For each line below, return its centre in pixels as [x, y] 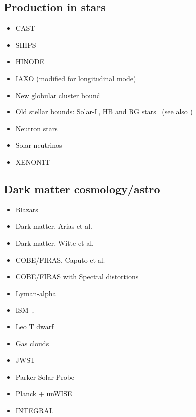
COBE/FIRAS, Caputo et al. [60, 260]
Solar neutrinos [39, 145]
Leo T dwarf [35, 326]
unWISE [59, 393]
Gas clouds [32, 343]
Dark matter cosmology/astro [82, 188]
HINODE [30, 61]
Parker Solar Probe [45, 376]
